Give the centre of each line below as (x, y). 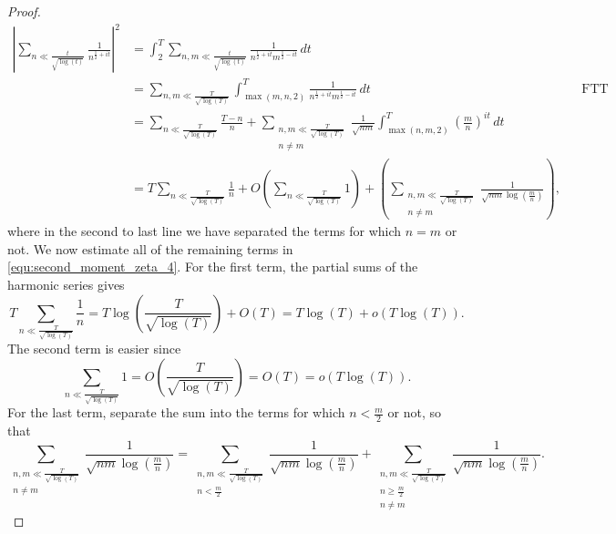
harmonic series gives (66, 284)
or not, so (414, 412)
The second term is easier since (94, 349)
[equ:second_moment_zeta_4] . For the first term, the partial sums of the (213, 267)
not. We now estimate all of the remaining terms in (150, 248)
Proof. (24, 11)
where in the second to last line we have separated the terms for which (205, 231)
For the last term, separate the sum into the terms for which (176, 412)
